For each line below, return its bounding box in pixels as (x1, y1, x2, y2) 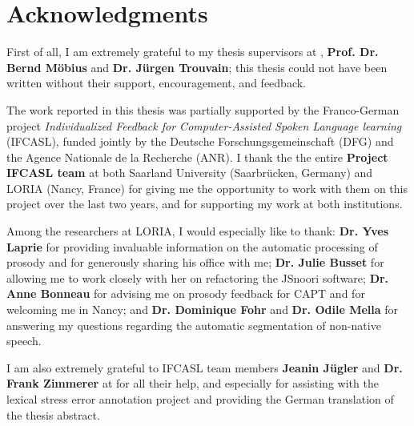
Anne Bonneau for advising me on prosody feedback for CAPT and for (6, 285, 365, 302)
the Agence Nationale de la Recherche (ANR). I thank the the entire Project (6, 148, 388, 165)
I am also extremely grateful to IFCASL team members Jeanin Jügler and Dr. (6, 359, 403, 376)
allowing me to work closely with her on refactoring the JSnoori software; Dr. (6, 269, 389, 286)
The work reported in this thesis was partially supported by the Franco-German (6, 101, 400, 118)
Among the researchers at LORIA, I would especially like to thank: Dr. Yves (6, 223, 389, 239)
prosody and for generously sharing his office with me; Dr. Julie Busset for (6, 254, 384, 271)
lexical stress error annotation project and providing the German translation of (6, 391, 394, 407)
